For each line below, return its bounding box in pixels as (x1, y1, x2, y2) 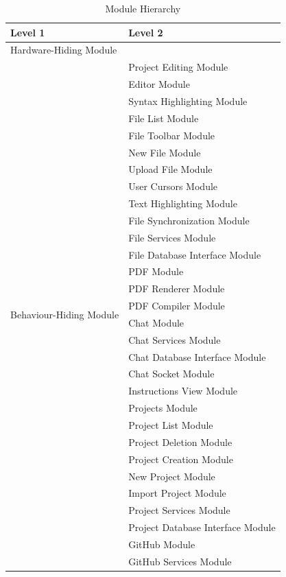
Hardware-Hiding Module (10, 43, 117, 57)
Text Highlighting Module (128, 196, 237, 211)
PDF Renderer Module (128, 281, 225, 296)
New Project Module (128, 469, 215, 483)
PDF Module (128, 264, 184, 279)
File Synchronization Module (128, 213, 250, 227)
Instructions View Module (128, 384, 238, 398)
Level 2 (128, 25, 163, 39)
